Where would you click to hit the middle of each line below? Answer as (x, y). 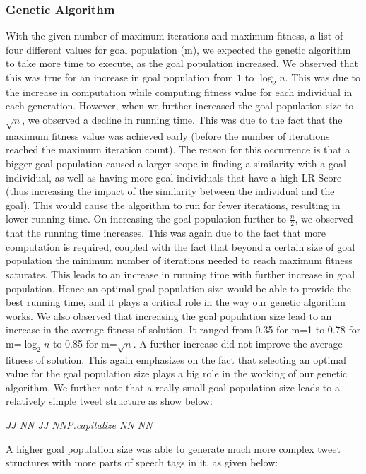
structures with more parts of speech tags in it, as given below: (142, 462)
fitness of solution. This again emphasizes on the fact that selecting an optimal (176, 359)
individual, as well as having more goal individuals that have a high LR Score (174, 177)
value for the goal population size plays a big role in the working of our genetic (177, 373)
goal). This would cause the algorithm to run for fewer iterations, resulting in (173, 205)
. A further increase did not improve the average (238, 343)
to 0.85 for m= (85, 343)
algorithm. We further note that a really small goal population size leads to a (173, 387)
